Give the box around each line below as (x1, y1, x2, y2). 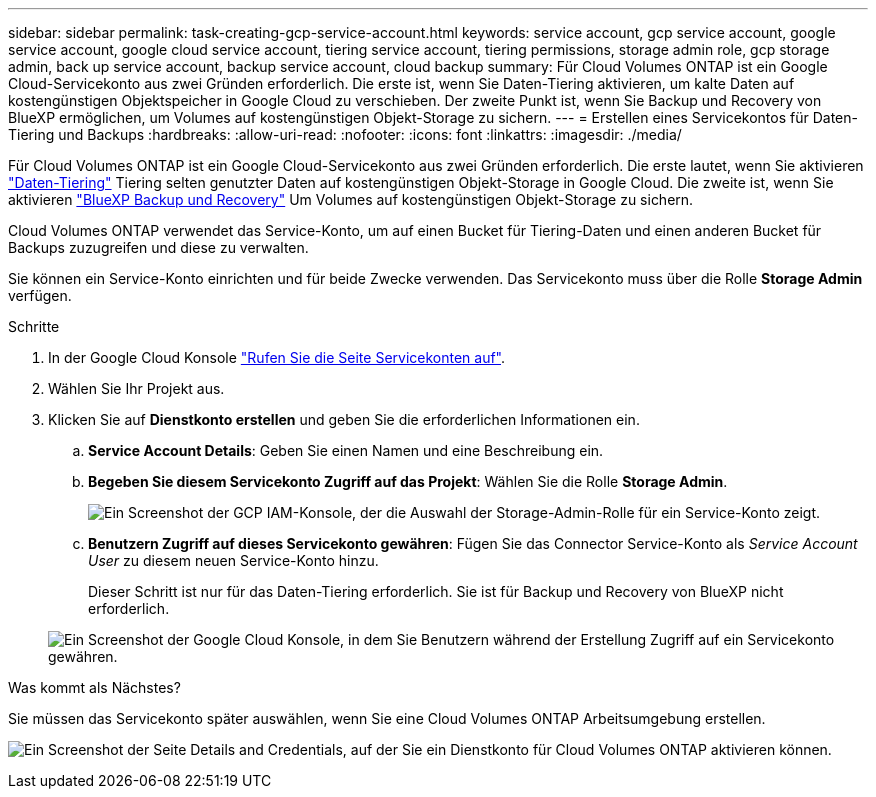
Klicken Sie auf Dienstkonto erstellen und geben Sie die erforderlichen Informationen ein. (48, 411, 640, 428)
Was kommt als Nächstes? (8, 679, 181, 696)
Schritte (8, 318, 60, 335)
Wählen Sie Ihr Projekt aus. (48, 380, 225, 397)
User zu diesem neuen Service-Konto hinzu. (88, 552, 379, 569)
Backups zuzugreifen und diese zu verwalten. (8, 239, 309, 256)
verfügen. (8, 287, 72, 304)
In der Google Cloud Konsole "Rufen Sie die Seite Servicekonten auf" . (48, 349, 506, 366)
